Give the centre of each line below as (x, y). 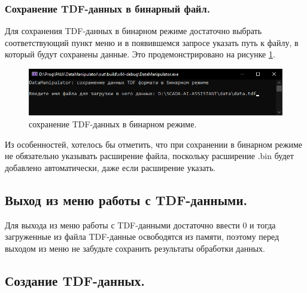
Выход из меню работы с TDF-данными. (126, 199)
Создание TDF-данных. (75, 280)
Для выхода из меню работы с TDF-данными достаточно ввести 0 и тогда (140, 225)
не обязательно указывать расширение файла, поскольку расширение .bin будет (149, 156)
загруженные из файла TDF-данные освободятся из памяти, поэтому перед (142, 236)
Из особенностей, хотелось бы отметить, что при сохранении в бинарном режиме (154, 144)
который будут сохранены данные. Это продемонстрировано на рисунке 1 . (140, 54)
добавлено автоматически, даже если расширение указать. (110, 167)
